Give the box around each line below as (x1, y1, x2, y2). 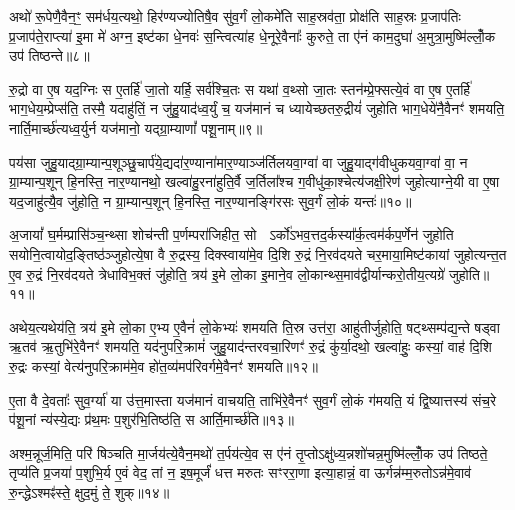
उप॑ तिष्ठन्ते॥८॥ (9, 45, 90, 66)
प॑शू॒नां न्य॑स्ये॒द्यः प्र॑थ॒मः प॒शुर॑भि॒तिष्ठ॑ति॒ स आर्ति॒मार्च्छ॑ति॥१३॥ (9, 409, 294, 430)
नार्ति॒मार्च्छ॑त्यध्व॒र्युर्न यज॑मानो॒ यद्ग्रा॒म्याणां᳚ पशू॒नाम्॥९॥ (9, 117, 263, 138)
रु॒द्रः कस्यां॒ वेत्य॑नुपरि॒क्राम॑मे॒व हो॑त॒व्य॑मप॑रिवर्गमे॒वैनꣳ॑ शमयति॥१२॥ (9, 355, 318, 376)
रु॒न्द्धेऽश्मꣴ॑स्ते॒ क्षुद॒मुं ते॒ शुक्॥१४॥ (9, 481, 170, 502)
